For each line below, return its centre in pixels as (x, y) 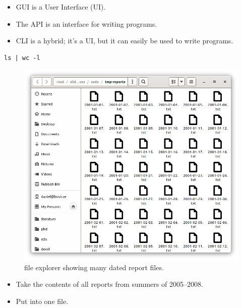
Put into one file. (42, 301)
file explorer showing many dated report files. (94, 267)
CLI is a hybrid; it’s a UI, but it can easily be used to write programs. (125, 41)
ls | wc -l (22, 58)
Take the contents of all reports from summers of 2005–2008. (109, 284)
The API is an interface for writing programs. (86, 23)
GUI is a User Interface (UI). (61, 7)
